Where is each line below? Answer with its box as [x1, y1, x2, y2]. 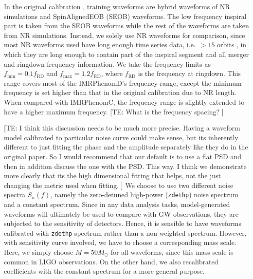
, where [101, 68, 123, 78]
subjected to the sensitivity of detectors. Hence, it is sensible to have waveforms [4, 218, 241, 228]
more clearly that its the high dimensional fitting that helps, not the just [4, 170, 221, 181]
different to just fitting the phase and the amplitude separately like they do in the [4, 142, 248, 152]
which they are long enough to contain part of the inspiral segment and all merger [4, 49, 249, 59]
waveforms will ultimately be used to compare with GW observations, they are [4, 208, 238, 219]
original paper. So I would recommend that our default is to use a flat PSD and [4, 151, 242, 161]
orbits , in [217, 39, 247, 50]
